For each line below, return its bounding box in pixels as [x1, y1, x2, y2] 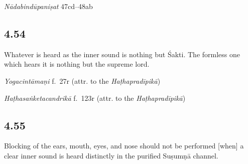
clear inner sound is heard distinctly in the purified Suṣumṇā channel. [4, 150, 218, 160]
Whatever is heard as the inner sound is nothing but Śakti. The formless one [4, 49, 240, 59]
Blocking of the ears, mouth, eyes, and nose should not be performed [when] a [4, 140, 244, 151]
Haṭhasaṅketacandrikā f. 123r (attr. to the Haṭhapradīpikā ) [4, 92, 186, 103]
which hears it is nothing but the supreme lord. [4, 59, 150, 69]
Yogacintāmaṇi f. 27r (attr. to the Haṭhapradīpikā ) [4, 75, 161, 86]
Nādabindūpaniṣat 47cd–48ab [4, 1, 93, 11]
